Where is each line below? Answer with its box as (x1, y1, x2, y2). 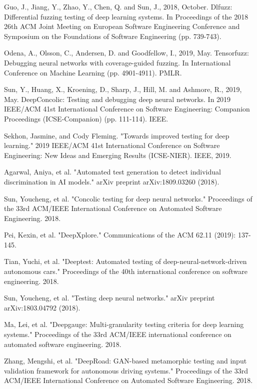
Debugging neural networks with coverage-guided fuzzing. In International (4, 57, 231, 67)
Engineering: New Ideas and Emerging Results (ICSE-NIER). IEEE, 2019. (4, 149, 231, 160)
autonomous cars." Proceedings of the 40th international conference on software (4, 266, 247, 276)
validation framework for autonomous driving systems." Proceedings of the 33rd (4, 365, 248, 375)
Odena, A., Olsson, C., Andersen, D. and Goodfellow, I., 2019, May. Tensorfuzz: (4, 47, 249, 58)
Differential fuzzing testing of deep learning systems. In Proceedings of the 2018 (4, 11, 248, 21)
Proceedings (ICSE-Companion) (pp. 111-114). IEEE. (4, 113, 168, 123)
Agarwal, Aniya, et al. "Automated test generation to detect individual (4, 166, 221, 177)
